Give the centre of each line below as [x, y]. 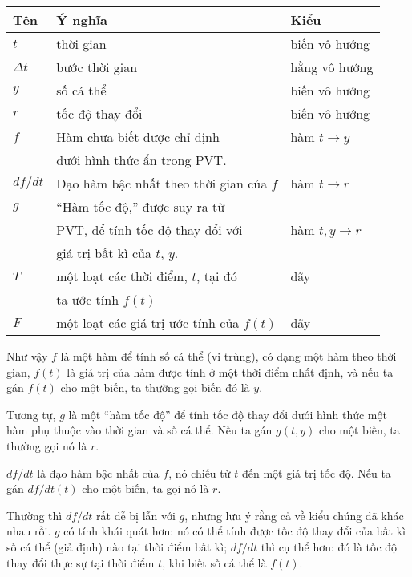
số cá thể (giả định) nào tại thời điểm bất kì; [117, 546]
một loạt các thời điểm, [122, 276]
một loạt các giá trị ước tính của [148, 323]
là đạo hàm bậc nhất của [98, 472]
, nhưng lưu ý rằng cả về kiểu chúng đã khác [294, 515]
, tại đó [216, 276]
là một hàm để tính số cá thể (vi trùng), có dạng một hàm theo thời [228, 356]
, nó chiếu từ [200, 472]
